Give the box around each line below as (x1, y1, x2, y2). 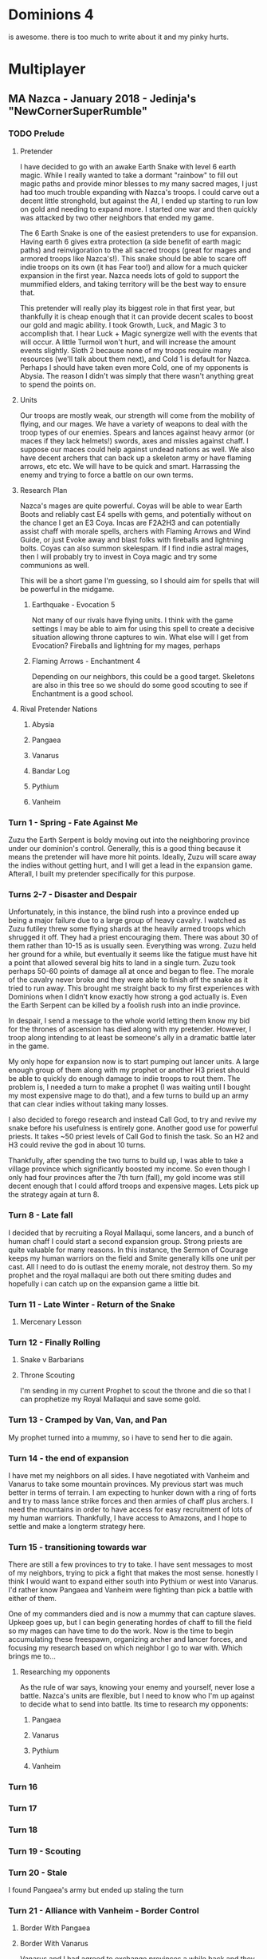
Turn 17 (8, 1803, 37, 1814)
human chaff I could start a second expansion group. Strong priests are (8, 1236, 243, 1246)
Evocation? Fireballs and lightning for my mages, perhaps (31, 641, 221, 650)
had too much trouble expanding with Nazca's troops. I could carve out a (19, 187, 260, 197)
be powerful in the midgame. (19, 584, 115, 594)
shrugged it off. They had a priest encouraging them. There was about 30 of (8, 932, 259, 942)
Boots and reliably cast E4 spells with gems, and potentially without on (19, 509, 252, 519)
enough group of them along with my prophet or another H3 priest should (8, 1065, 250, 1075)
